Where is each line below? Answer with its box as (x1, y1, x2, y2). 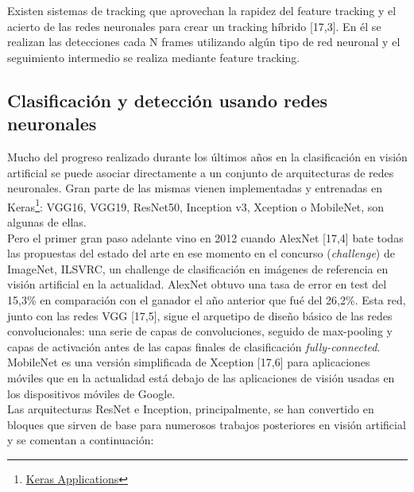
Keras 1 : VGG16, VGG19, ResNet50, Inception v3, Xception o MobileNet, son (7, 196, 385, 215)
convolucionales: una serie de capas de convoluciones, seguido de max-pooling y (7, 323, 393, 339)
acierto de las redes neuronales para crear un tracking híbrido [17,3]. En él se (7, 17, 381, 34)
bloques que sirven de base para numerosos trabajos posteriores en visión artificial (7, 416, 406, 432)
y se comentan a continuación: (7, 432, 154, 448)
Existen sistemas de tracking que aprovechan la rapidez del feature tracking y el (7, 2, 397, 18)
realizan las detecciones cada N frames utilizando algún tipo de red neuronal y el (7, 33, 400, 50)
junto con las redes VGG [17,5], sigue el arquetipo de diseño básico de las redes (7, 307, 393, 323)
